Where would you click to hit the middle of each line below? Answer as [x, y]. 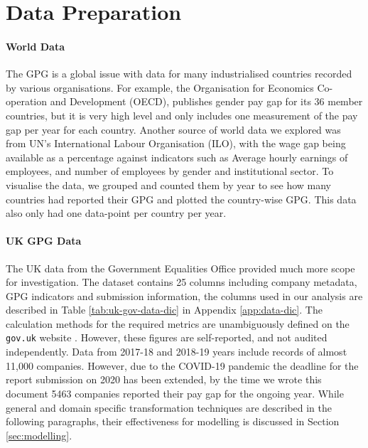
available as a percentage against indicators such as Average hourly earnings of [177, 157]
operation [27, 101]
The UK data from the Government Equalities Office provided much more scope [180, 268]
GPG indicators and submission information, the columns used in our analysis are [184, 295]
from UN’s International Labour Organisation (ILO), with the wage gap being [176, 143]
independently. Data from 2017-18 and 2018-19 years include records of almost [177, 352]
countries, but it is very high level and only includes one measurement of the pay [182, 115]
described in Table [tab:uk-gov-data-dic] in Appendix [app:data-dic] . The [164, 310]
